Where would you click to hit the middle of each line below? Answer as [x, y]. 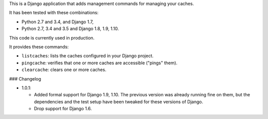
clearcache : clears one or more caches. [64, 70]
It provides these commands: [39, 46]
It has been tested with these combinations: [54, 13]
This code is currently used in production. [52, 38]
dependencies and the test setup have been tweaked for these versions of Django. [119, 102]
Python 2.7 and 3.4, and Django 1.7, [58, 22]
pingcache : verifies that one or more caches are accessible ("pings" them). [100, 63]
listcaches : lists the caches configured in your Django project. [88, 56]
